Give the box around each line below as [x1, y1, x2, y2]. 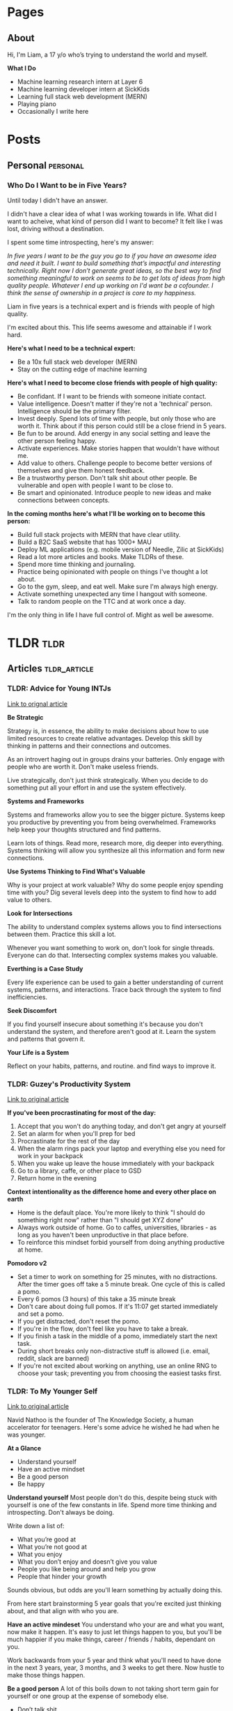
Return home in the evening [17, 1174, 97, 1183]
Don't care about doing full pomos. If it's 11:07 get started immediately [17, 1303, 218, 1311]
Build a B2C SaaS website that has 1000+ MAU [17, 538, 152, 546]
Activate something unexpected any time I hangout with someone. [17, 589, 207, 598]
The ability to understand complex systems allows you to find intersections [7, 922, 222, 931]
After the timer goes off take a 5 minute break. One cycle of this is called [17, 1280, 225, 1289]
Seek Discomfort [7, 1006, 57, 1014]
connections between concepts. [17, 496, 110, 504]
